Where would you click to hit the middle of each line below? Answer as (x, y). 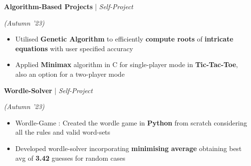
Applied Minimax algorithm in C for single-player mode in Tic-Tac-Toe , (126, 64)
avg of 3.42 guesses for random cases (70, 158)
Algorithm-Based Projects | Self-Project (69, 6)
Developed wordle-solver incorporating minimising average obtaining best (128, 148)
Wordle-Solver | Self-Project (48, 90)
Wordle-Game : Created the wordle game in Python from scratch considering (131, 122)
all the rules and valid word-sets (63, 132)
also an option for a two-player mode (70, 74)
